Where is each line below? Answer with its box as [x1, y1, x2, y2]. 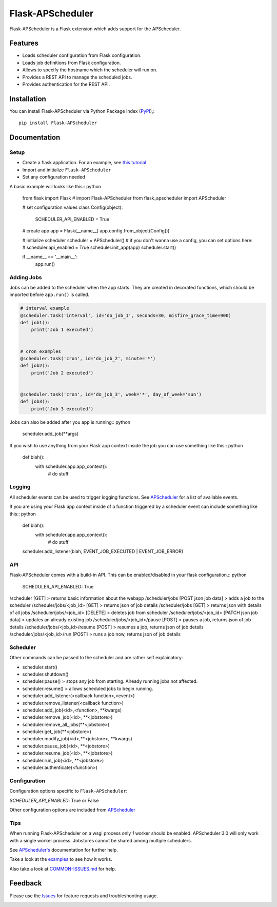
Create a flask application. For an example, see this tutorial [22, 160, 146, 166]
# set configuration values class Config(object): [22, 204, 123, 210]
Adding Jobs [9, 273, 42, 281]
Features [9, 39, 38, 48]
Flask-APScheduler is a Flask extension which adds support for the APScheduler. [9, 26, 181, 32]
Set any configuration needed [22, 174, 86, 180]
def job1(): [20, 320, 51, 326]
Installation [9, 94, 46, 103]
